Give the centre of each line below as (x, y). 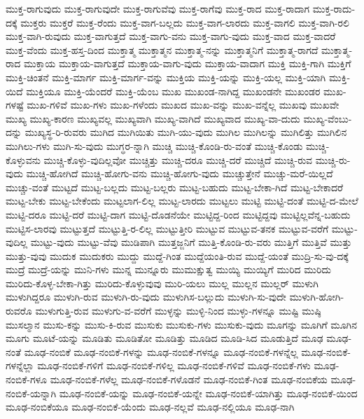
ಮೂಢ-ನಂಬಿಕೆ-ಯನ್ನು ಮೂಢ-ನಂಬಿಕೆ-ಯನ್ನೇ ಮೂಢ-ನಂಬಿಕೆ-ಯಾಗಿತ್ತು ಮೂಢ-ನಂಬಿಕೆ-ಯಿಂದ (208, 393)
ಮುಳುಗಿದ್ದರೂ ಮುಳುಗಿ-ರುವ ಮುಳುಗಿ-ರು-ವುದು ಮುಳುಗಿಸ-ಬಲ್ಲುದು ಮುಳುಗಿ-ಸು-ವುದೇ (146, 297)
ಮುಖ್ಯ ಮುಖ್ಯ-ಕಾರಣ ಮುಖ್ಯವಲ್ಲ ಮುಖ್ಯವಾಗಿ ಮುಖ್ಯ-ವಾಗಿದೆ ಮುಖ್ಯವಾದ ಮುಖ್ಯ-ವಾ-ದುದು (153, 118)
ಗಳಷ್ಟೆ (15, 105)
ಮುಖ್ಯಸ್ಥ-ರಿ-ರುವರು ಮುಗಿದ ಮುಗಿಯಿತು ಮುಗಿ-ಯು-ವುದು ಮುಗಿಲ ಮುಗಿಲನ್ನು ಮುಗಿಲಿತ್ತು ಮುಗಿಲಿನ (186, 132)
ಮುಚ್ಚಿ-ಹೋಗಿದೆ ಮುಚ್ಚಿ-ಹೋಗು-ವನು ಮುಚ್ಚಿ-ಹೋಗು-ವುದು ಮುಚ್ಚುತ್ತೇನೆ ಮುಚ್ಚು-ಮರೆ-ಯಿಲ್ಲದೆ (180, 173)
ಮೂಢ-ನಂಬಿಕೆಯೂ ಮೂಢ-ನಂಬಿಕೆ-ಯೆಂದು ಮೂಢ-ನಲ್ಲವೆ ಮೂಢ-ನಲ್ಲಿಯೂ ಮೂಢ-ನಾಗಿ (150, 407)
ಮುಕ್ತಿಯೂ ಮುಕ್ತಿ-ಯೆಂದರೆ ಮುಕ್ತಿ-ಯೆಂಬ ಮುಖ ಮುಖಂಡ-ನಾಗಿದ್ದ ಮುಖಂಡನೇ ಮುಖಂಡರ (173, 91)
